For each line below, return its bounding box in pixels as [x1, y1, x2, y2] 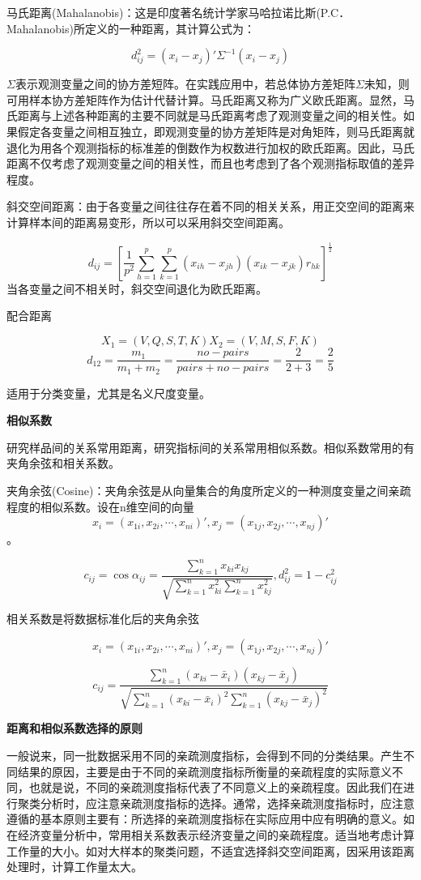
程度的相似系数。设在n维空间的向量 [6, 498, 194, 515]
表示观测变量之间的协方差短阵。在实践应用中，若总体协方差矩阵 [15, 75, 355, 92]
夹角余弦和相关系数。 [6, 455, 120, 472]
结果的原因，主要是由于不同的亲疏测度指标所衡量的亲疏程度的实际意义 [17, 763, 392, 780]
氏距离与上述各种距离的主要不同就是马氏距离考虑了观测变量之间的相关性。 [6, 107, 403, 124]
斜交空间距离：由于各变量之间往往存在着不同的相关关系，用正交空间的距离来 [6, 198, 415, 215]
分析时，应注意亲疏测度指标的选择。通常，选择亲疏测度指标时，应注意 [40, 794, 415, 811]
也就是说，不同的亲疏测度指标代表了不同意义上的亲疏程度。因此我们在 [28, 779, 403, 796]
